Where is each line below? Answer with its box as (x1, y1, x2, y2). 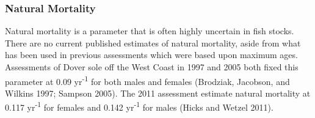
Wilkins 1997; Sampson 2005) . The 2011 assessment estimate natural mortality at (5, 86, 311, 99)
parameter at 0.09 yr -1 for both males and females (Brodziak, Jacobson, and (5, 73, 290, 87)
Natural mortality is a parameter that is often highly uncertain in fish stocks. (5, 24, 294, 37)
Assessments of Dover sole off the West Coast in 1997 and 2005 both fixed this (5, 61, 299, 73)
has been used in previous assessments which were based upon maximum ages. (5, 48, 298, 61)
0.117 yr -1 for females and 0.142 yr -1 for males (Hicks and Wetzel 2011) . (5, 99, 273, 114)
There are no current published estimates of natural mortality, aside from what (5, 36, 301, 49)
